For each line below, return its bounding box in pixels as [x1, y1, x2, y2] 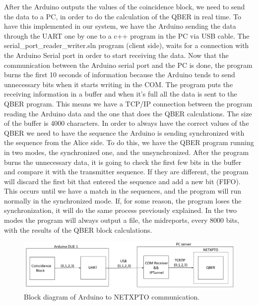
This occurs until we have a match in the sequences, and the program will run [4, 186, 241, 196]
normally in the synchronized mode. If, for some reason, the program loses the [4, 195, 242, 205]
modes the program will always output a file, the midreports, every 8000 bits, [4, 215, 240, 225]
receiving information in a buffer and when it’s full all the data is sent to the [4, 89, 237, 99]
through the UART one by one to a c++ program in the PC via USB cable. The [4, 30, 250, 41]
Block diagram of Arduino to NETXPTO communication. [24, 292, 200, 302]
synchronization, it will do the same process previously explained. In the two [4, 205, 237, 215]
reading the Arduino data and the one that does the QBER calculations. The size [4, 108, 252, 118]
